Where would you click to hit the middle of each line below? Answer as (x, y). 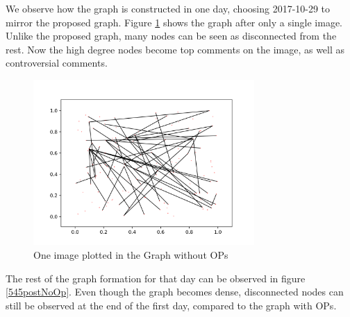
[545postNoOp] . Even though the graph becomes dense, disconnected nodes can (175, 292)
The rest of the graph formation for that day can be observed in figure (156, 278)
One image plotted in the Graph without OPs (131, 255)
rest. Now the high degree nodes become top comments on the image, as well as (175, 49)
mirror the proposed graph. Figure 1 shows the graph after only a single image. (174, 22)
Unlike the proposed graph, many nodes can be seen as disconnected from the (171, 36)
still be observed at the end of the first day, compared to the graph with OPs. (171, 305)
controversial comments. (57, 63)
